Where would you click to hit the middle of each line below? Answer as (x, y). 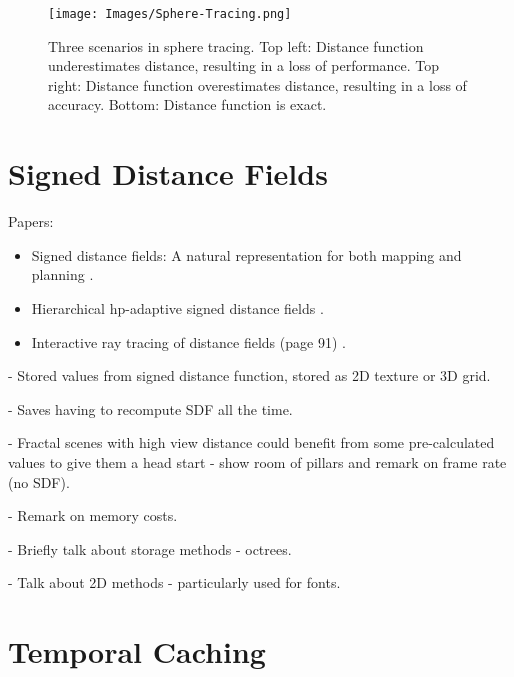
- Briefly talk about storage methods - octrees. (150, 548)
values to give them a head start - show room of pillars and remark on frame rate (257, 461)
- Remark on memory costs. (93, 515)
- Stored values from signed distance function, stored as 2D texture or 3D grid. (249, 375)
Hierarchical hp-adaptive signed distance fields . (177, 307)
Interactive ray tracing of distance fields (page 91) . (188, 341)
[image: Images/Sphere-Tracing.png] (170, 14)
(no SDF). (39, 481)
